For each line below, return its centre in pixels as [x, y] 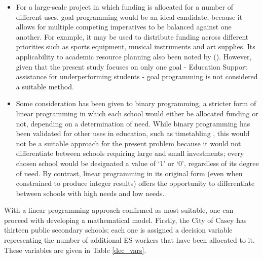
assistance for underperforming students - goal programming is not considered [137, 76]
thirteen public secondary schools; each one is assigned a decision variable [118, 230]
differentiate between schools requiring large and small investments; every [130, 153]
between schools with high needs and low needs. [90, 193]
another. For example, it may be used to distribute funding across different [132, 36]
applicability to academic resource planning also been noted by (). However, [134, 56]
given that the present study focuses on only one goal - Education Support [132, 66]
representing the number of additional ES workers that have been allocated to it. [129, 240]
